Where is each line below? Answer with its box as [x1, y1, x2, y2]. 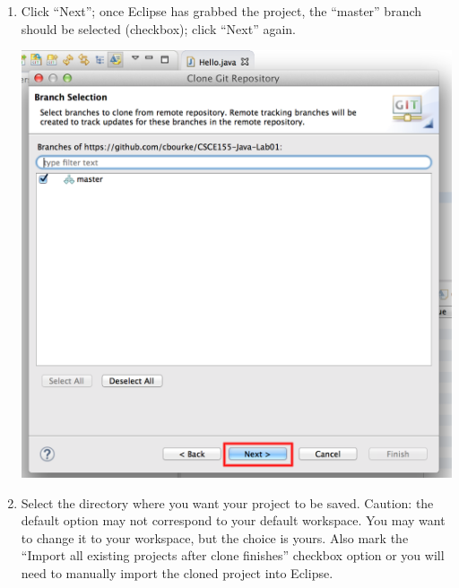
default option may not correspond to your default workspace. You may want [21, 511, 446, 530]
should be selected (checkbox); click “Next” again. [21, 19, 296, 38]
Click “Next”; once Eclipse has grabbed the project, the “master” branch [21, 2, 422, 20]
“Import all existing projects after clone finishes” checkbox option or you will [21, 546, 445, 565]
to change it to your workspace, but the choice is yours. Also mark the [21, 528, 409, 547]
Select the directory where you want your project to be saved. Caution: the [21, 493, 434, 512]
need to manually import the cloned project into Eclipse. [21, 564, 333, 583]
